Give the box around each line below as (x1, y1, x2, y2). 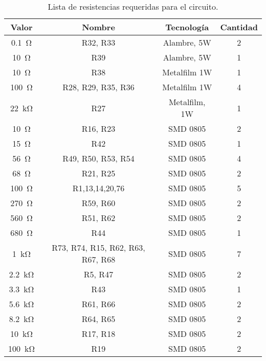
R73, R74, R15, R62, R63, (52, 242, 145, 253)
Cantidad (220, 21, 258, 33)
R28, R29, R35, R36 (62, 81, 135, 93)
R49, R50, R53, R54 (62, 152, 135, 164)
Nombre (82, 21, 115, 33)
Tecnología (165, 21, 209, 33)
